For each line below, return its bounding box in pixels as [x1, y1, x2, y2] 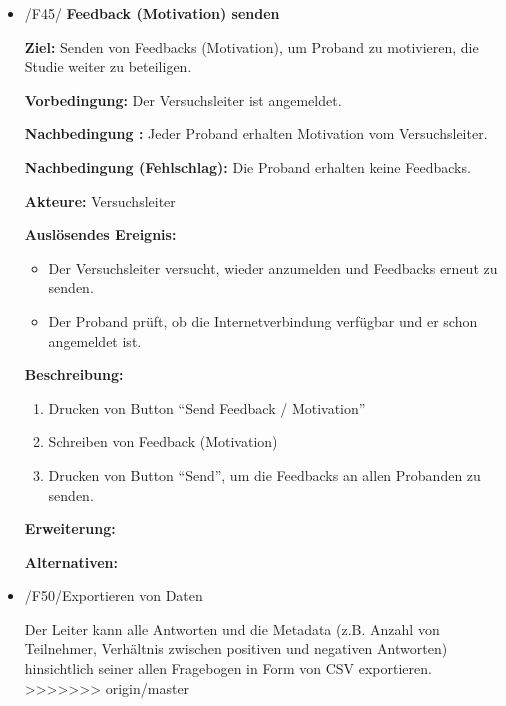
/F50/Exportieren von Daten [24, 585, 203, 606]
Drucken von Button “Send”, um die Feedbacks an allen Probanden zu [48, 464, 481, 485]
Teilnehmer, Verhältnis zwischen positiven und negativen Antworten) [24, 638, 448, 659]
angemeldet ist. [48, 330, 142, 351]
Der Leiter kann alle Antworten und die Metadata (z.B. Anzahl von [24, 618, 440, 639]
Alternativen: [24, 551, 119, 572]
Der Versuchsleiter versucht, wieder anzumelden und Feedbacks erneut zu [48, 257, 498, 278]
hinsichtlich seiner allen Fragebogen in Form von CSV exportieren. [24, 658, 432, 679]
